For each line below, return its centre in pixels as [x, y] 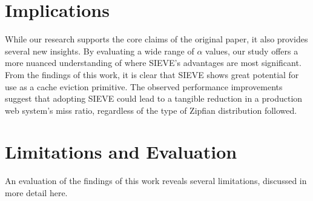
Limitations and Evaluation [121, 152]
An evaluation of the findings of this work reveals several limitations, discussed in [156, 181]
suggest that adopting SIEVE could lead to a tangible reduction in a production [154, 98]
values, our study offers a [252, 51]
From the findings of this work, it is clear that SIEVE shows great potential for [152, 74]
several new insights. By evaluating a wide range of [100, 51]
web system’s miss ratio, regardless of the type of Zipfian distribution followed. [151, 110]
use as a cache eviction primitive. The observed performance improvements [144, 86]
